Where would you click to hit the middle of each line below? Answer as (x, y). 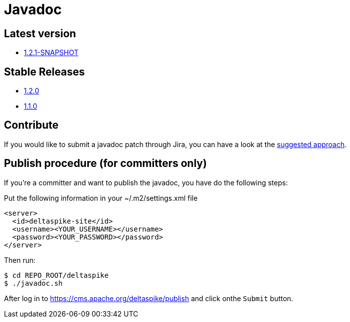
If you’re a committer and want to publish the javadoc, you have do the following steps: (146, 182)
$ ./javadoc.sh (34, 283)
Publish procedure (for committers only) (105, 163)
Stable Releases (44, 72)
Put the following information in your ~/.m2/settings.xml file (101, 198)
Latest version (40, 33)
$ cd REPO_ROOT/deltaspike (56, 275)
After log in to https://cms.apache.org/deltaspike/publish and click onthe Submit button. (149, 298)
